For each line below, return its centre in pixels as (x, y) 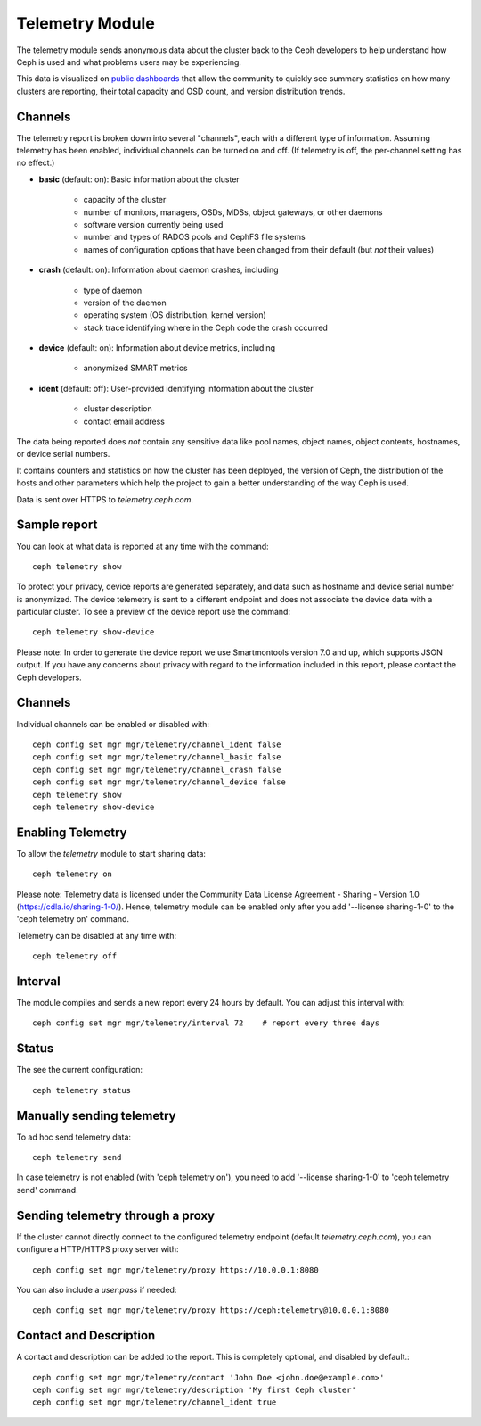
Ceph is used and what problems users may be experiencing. (129, 62)
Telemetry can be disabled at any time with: (97, 935)
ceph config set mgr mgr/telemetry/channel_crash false (157, 769)
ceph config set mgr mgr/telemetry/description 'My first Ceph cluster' (194, 1389)
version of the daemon (125, 303)
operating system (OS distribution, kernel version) (175, 315)
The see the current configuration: (79, 1070)
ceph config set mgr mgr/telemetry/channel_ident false (157, 744)
